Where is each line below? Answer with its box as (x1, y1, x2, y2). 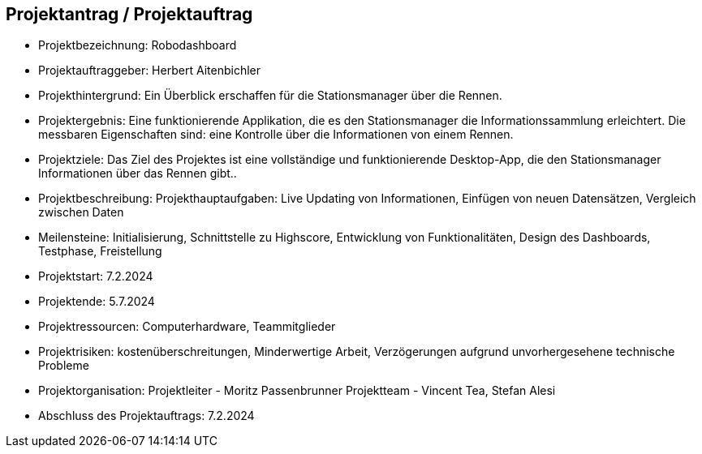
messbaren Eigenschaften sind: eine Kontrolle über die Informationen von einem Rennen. (38, 127, 514, 142)
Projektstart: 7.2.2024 (38, 269, 153, 284)
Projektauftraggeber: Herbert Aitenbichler (38, 63, 261, 78)
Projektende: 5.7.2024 (38, 294, 155, 309)
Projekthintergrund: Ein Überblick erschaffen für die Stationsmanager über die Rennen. (38, 88, 502, 103)
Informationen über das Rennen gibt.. (38, 166, 237, 181)
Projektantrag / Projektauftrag (6, 4, 253, 24)
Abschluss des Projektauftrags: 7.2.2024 (38, 409, 255, 423)
